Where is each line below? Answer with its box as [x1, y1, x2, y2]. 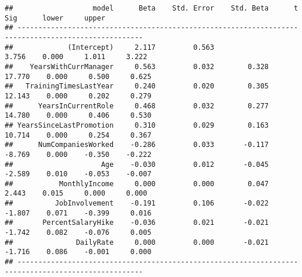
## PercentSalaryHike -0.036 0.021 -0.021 [5, 218, 269, 227]
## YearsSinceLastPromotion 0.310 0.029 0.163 [5, 121, 269, 129]
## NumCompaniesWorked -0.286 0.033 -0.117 [5, 141, 269, 149]
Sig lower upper [5, 13, 105, 22]
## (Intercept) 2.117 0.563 [5, 43, 214, 52]
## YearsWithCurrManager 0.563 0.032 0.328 [5, 62, 269, 71]
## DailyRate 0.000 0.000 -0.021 [5, 238, 269, 247]
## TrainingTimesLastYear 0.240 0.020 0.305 [5, 82, 269, 91]
